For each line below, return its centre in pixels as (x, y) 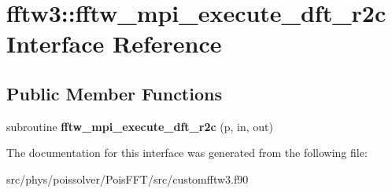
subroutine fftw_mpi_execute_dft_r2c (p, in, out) (140, 126)
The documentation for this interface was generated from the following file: (187, 153)
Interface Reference (114, 44)
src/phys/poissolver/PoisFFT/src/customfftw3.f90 (128, 178)
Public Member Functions (114, 93)
